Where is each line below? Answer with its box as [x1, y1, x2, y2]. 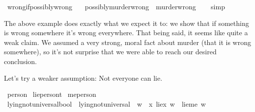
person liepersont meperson [7, 89, 96, 99]
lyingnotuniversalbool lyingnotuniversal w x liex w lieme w [7, 98, 206, 109]
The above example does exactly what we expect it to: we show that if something [4, 18, 249, 28]
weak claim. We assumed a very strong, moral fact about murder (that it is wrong [4, 37, 251, 47]
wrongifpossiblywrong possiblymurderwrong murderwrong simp [7, 1, 225, 11]
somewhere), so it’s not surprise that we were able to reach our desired [4, 46, 217, 57]
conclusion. [4, 56, 37, 66]
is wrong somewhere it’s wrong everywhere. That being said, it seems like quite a [4, 27, 248, 38]
